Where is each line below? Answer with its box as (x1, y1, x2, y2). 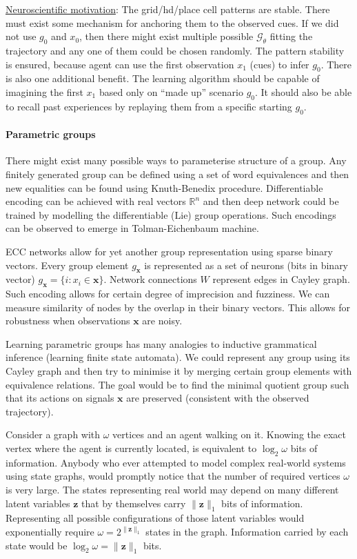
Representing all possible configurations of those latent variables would (6, 511, 305, 525)
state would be (6, 538, 68, 552)
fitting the (269, 29, 313, 43)
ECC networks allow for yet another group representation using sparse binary (6, 244, 333, 258)
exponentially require (6, 524, 94, 539)
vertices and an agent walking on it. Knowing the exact (112, 427, 346, 442)
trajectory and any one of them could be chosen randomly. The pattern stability (6, 43, 345, 57)
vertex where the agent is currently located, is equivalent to (6, 441, 257, 455)
